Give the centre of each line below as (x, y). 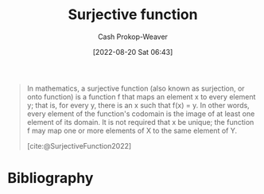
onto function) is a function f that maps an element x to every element (141, 96)
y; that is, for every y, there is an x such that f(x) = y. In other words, (138, 105)
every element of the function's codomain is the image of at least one (141, 114)
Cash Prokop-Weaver (133, 37)
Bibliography (50, 178)
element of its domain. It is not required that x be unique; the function (140, 122)
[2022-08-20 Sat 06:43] (133, 52)
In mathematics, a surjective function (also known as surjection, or (136, 88)
